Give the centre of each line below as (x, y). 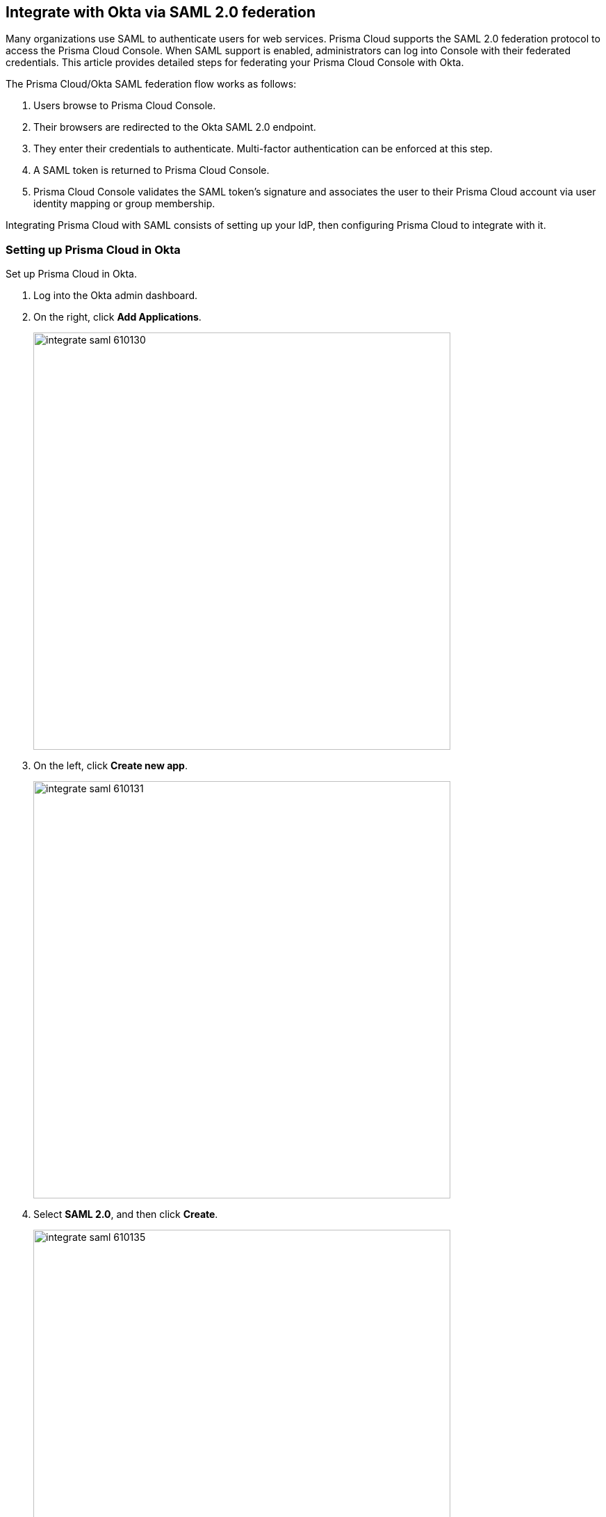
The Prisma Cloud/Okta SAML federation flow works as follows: (151, 84)
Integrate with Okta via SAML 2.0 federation (161, 12)
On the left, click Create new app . (110, 766)
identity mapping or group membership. (124, 204)
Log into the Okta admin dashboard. (116, 296)
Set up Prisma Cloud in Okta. (71, 274)
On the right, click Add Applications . (117, 317)
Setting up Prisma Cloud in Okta (93, 249)
